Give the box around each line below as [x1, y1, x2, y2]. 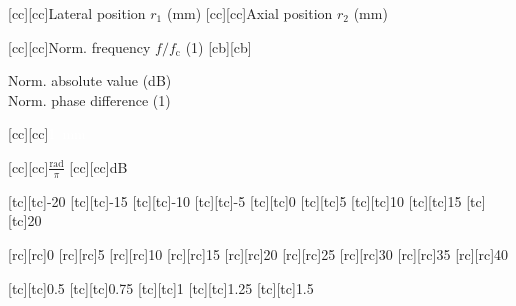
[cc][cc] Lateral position [8, 3, 146, 23]
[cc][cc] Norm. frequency [8, 36, 151, 57]
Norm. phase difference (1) [8, 89, 171, 110]
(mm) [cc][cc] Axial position [166, 3, 333, 23]
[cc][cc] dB [69, 156, 128, 177]
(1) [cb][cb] [185, 36, 252, 57]
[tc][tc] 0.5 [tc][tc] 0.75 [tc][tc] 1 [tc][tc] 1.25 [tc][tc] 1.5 [8, 277, 314, 298]
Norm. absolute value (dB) [8, 70, 172, 91]
